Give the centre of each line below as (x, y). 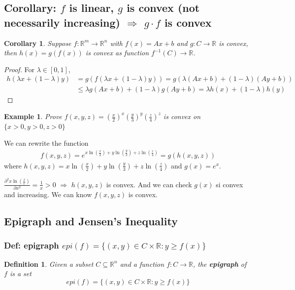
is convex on (182, 116)
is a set (20, 273)
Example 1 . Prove (33, 116)
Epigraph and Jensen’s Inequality (91, 221)
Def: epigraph (32, 245)
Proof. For (19, 69)
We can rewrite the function (46, 143)
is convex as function (117, 53)
